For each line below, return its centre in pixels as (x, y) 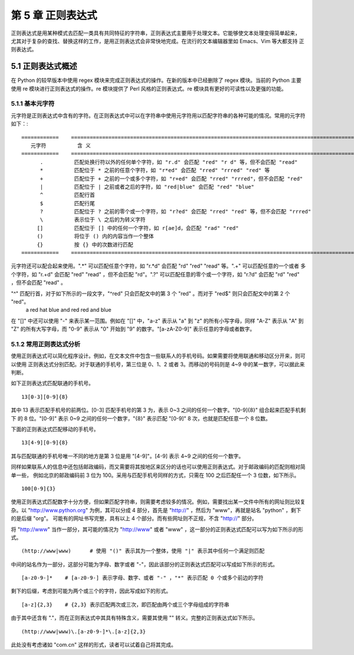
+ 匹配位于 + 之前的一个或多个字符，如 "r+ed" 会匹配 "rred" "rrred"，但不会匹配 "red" (171, 179)
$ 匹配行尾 (68, 203)
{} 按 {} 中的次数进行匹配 (85, 244)
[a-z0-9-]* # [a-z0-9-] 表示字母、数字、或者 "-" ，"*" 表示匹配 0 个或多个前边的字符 (142, 578)
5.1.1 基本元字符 (33, 104)
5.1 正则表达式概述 (44, 66)
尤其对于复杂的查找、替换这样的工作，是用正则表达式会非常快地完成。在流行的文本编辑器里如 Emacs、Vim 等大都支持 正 (158, 41)
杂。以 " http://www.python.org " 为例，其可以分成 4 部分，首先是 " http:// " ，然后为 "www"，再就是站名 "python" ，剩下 (156, 510)
